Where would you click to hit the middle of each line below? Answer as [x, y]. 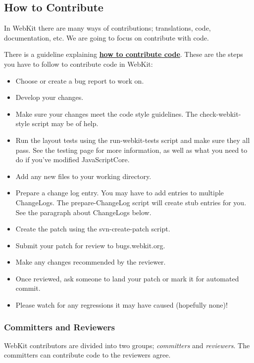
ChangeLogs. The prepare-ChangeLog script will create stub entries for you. [131, 202]
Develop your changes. [50, 97]
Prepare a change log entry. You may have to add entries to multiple [120, 193]
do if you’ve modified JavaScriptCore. [73, 159]
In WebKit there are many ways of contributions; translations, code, [107, 28]
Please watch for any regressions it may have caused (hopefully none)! [122, 305]
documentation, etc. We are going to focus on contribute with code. [106, 37]
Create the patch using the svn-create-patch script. [93, 229]
